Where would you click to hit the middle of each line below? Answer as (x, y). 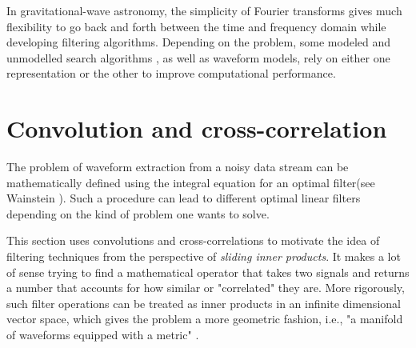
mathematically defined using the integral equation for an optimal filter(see (191, 182)
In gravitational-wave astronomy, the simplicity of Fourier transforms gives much (204, 10)
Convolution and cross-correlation (197, 128)
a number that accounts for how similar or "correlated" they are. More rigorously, (206, 288)
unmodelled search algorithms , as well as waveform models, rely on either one (198, 57)
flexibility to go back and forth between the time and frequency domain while (196, 26)
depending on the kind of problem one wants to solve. (138, 213)
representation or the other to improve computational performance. (171, 73)
